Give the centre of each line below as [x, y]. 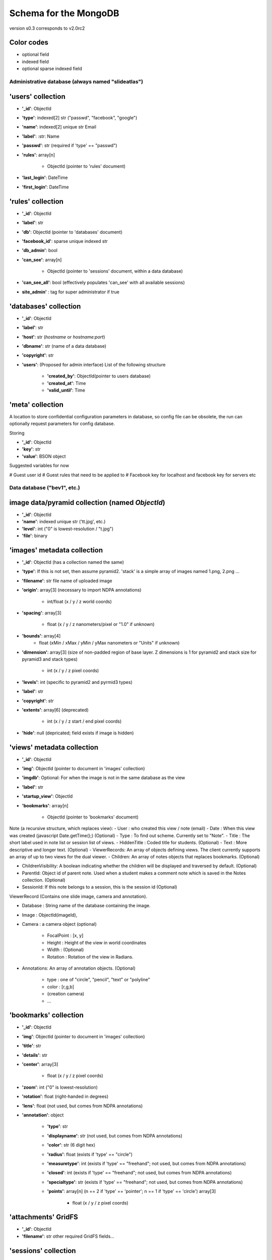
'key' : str [31, 449]
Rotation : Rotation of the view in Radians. [90, 957]
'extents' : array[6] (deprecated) [55, 710]
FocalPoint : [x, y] [65, 935]
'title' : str [31, 1046]
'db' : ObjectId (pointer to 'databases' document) [72, 232]
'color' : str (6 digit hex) [71, 1145]
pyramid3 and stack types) [50, 659]
